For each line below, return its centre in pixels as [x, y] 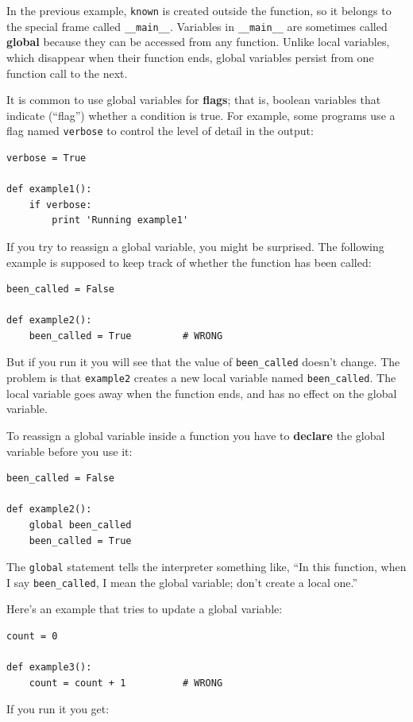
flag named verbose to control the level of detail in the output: [160, 131]
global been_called [80, 525]
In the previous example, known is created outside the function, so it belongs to [199, 10]
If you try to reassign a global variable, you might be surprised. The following [195, 246]
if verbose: [60, 205]
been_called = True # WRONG [126, 336]
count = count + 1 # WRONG [126, 683]
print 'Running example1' [120, 220]
